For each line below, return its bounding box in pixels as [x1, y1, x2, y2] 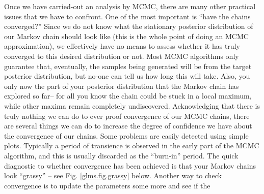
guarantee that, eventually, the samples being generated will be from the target [4, 60, 252, 71]
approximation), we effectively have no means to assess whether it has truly [4, 41, 240, 51]
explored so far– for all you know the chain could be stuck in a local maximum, [4, 90, 252, 101]
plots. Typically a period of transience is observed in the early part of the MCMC [4, 140, 259, 151]
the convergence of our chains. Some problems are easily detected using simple [4, 130, 249, 141]
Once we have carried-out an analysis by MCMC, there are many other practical [4, 1, 256, 11]
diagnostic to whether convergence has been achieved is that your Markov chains [4, 160, 256, 171]
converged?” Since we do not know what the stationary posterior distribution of [4, 21, 253, 31]
